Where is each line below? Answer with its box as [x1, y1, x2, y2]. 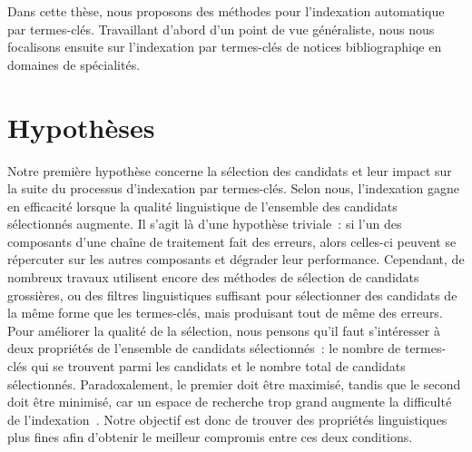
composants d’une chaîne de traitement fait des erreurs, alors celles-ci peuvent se [7, 231, 457, 251]
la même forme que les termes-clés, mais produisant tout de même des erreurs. [7, 303, 443, 322]
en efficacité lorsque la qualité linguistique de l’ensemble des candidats [7, 196, 398, 215]
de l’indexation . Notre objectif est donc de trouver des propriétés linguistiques [7, 409, 447, 428]
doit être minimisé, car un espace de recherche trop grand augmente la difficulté [7, 392, 452, 411]
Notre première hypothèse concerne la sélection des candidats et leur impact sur [7, 161, 452, 180]
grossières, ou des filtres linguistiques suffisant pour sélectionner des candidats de [7, 285, 457, 304]
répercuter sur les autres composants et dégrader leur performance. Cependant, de [7, 250, 465, 269]
